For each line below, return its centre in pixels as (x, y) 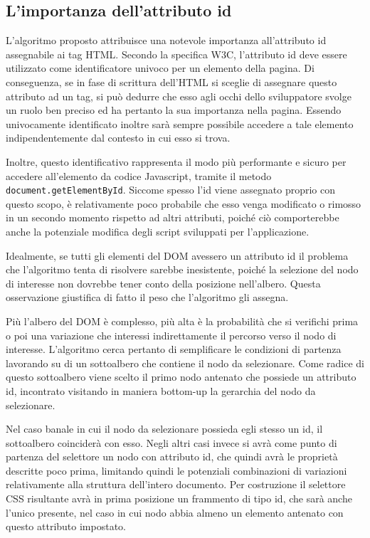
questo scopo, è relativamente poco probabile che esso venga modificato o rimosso (184, 203)
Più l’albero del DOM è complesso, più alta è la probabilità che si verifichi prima (182, 321)
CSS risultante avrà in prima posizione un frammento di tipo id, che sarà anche (179, 499)
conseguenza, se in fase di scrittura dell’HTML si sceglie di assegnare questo (171, 81)
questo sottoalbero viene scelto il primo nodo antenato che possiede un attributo (181, 377)
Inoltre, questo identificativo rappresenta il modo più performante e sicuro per (176, 161)
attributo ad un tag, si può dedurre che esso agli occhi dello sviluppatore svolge (179, 96)
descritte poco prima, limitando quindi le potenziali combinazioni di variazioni (176, 470)
